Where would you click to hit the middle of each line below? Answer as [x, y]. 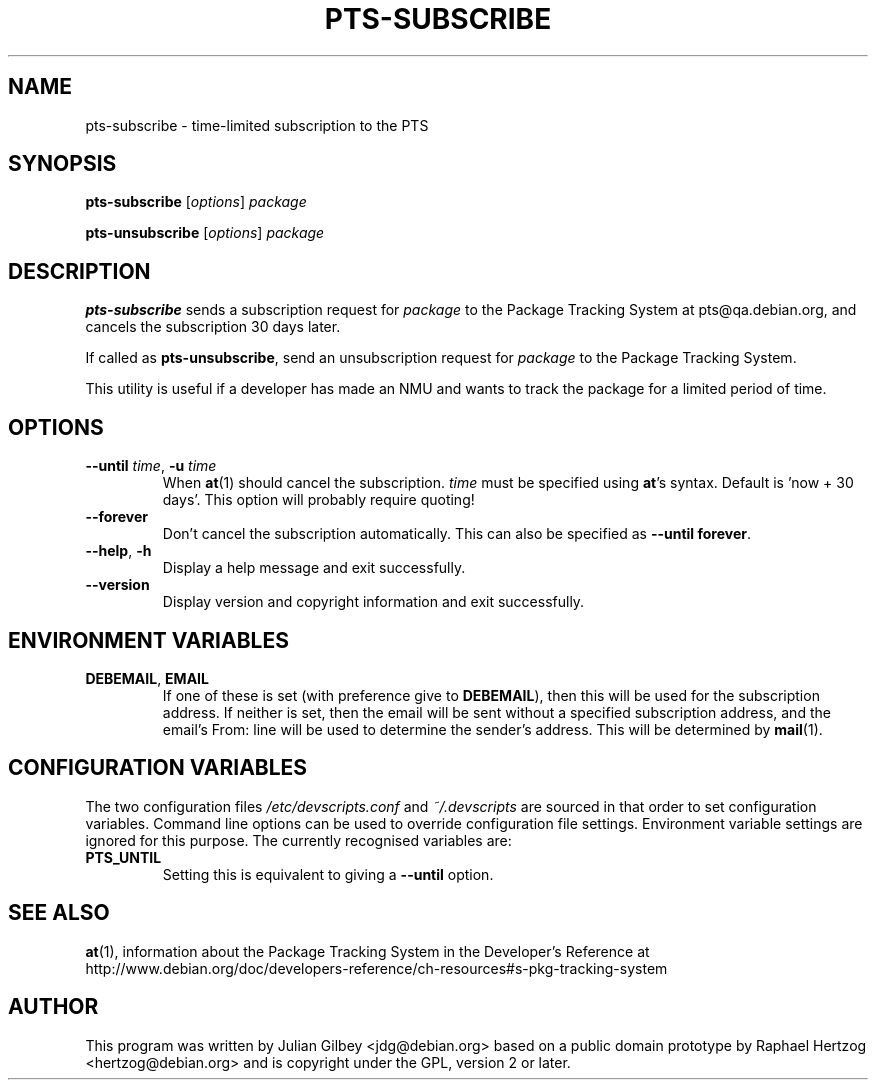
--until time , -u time [151, 466]
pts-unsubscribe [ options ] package [205, 233]
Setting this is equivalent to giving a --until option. [328, 874]
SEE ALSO [59, 913]
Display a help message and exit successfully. [314, 568]
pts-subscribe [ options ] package [196, 202]
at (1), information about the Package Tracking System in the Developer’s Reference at [367, 951]
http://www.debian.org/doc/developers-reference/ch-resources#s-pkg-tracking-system [376, 968]
